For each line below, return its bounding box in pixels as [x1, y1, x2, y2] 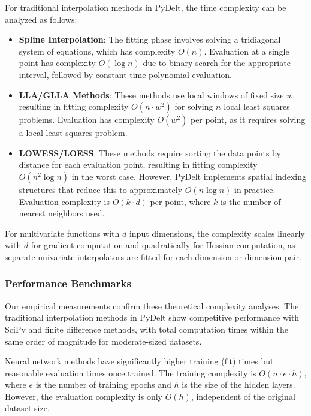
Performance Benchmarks [5, 276, 131, 291]
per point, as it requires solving [190, 113, 306, 126]
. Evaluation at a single [204, 44, 289, 57]
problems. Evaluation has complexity [19, 113, 155, 126]
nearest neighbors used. [19, 207, 105, 219]
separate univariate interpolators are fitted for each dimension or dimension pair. [5, 250, 301, 263]
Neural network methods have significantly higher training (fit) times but [5, 355, 274, 367]
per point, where [150, 195, 211, 207]
